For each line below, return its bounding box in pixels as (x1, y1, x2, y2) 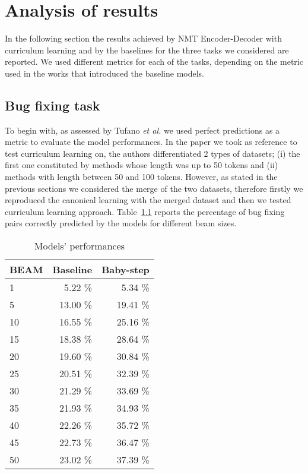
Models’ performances (34, 239, 125, 253)
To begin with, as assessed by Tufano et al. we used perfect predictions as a (5, 124, 280, 136)
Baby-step (101, 263, 150, 277)
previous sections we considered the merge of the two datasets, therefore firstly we (5, 182, 303, 194)
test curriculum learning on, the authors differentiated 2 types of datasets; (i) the (5, 147, 300, 159)
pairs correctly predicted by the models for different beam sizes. (5, 217, 237, 229)
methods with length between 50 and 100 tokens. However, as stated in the (5, 170, 278, 183)
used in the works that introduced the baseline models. (5, 67, 204, 79)
